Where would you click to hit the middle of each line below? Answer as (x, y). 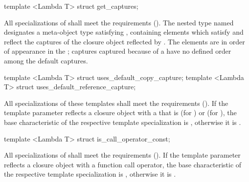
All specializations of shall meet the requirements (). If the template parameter (122, 155)
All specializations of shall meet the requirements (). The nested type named (119, 22)
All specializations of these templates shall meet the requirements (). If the (116, 103)
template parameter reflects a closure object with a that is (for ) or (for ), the (120, 112)
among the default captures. (46, 60)
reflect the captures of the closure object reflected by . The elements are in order (124, 41)
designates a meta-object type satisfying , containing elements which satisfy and (124, 32)
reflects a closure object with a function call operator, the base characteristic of (123, 164)
